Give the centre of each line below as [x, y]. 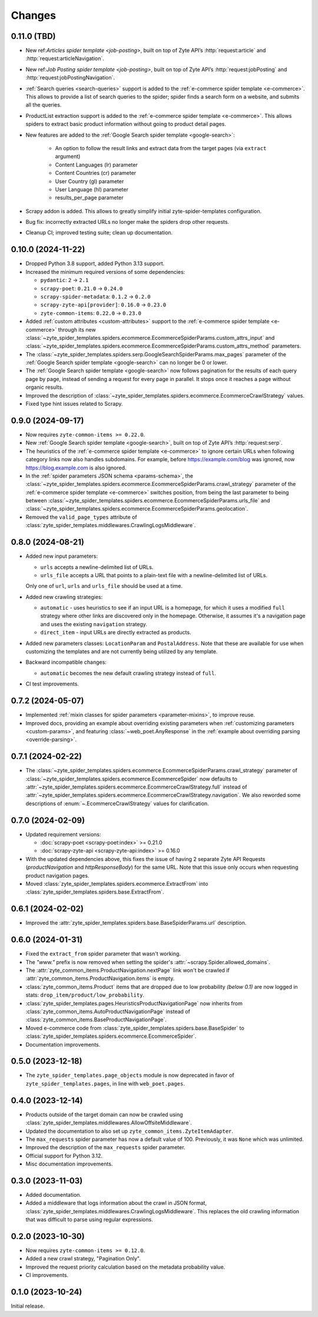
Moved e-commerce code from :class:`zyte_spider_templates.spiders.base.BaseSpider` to [135, 1028]
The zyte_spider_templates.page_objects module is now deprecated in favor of [130, 1076]
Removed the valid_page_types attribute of [82, 517]
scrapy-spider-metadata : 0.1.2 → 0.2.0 [95, 296]
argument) [68, 157]
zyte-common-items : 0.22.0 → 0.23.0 [91, 313]
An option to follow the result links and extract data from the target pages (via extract [161, 148]
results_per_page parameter [89, 198]
